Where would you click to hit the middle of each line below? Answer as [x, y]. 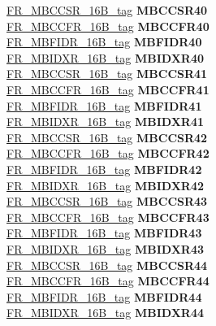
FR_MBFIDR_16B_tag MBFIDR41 [104, 105]
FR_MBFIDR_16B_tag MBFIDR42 [104, 169]
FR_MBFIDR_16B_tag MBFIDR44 [104, 296]
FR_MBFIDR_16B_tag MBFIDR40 [104, 42]
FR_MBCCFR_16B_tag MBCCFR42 [108, 153]
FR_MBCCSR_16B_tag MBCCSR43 [107, 201]
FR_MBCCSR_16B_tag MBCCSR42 [107, 137]
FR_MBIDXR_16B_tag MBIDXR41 [105, 122]
